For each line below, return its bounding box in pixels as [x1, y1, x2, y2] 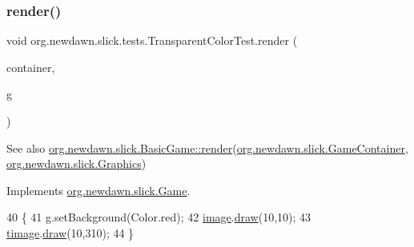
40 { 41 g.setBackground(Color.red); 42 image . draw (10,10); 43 [6, 209, 312, 225]
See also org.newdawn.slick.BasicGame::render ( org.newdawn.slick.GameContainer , [6, 139, 408, 156]
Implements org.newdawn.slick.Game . [6, 181, 191, 198]
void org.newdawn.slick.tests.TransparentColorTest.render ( [6, 32, 298, 49]
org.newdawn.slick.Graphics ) [6, 155, 147, 172]
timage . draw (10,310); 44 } [6, 224, 135, 241]
